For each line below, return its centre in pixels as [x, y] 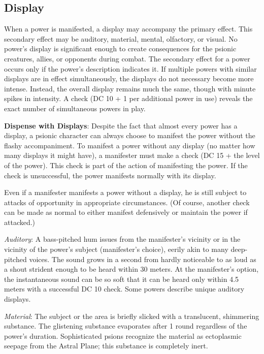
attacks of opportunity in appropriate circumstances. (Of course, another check [127, 202]
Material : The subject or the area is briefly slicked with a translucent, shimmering [132, 316]
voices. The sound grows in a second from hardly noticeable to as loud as [143, 259]
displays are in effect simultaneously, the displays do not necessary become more [129, 78]
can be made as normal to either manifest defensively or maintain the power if [126, 212]
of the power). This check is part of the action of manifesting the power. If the [126, 165]
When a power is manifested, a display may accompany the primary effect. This [128, 29]
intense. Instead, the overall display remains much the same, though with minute [130, 88]
